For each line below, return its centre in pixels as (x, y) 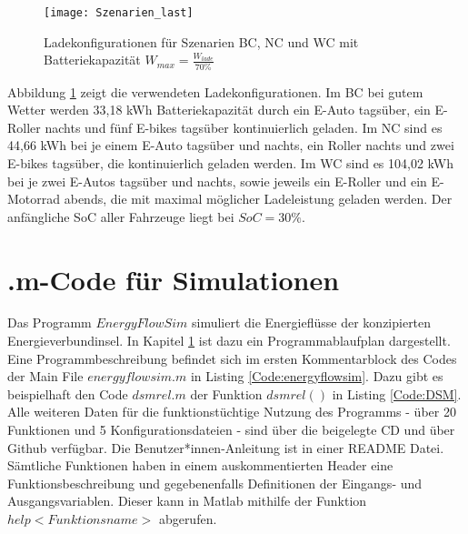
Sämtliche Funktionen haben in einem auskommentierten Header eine (200, 465)
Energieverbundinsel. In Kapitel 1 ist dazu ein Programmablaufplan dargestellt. (229, 341)
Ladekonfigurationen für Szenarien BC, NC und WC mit (201, 41)
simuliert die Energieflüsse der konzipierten (311, 322)
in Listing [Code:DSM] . (397, 393)
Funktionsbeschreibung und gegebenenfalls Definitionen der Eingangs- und (215, 483)
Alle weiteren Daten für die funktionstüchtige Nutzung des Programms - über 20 (232, 412)
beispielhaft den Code (68, 393)
